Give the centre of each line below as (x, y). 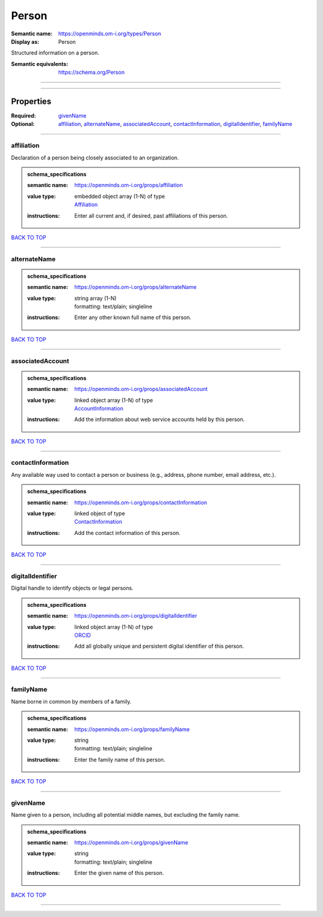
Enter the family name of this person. (120, 759)
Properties (31, 101)
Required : (23, 116)
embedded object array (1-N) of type (120, 196)
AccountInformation (99, 408)
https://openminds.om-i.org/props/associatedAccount (141, 389)
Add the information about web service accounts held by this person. (160, 419)
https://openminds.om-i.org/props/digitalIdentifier (136, 616)
